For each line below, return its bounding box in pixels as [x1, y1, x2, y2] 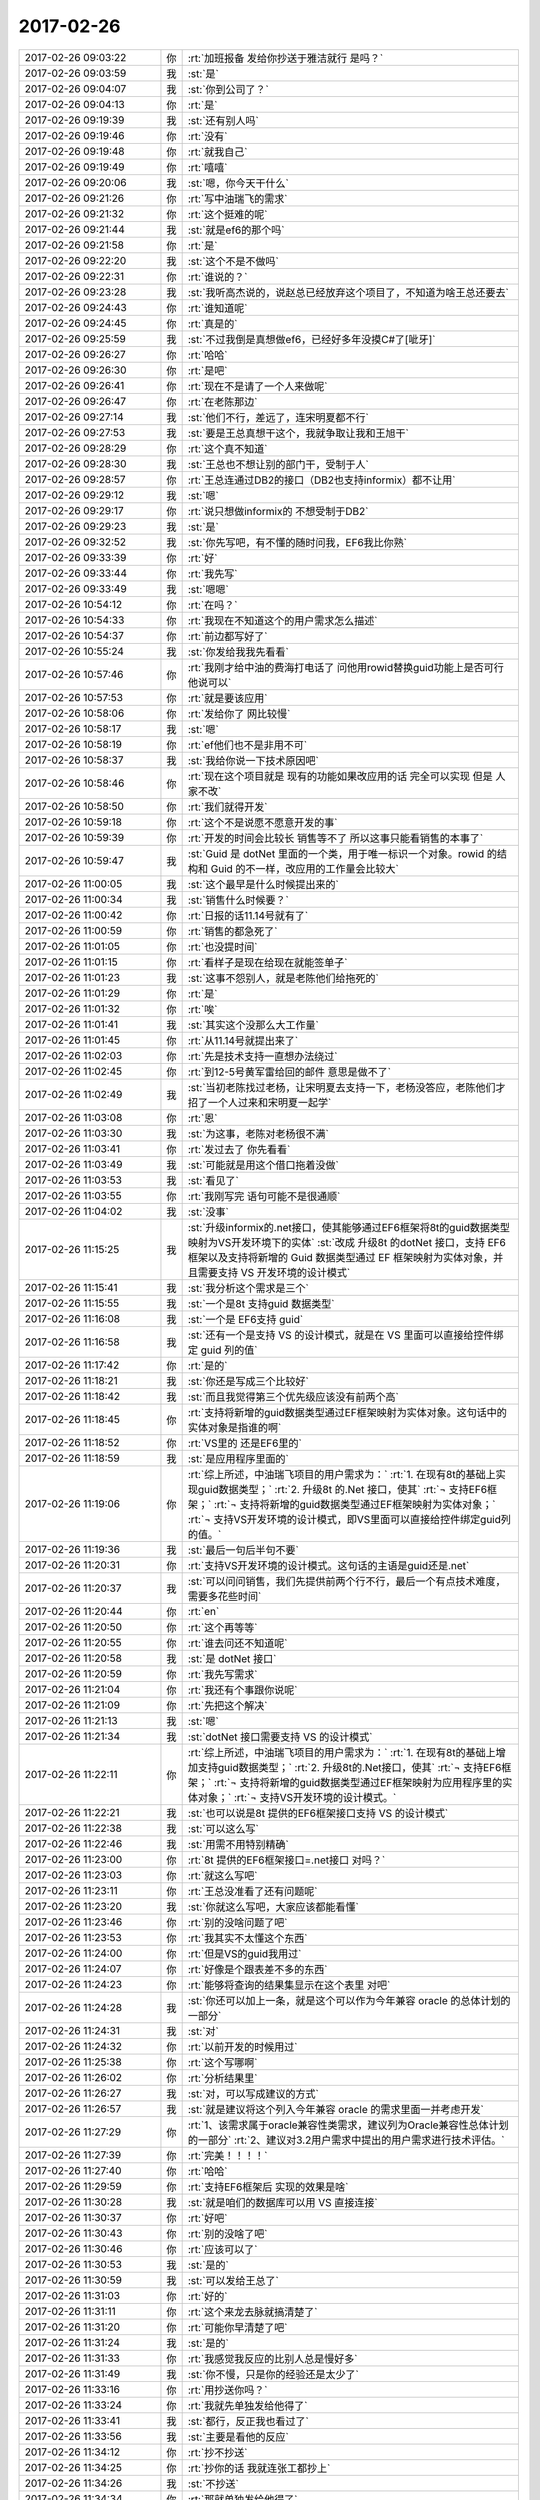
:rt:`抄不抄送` [187, 2445, 248, 2459]
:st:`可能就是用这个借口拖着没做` [187, 1158, 339, 1172]
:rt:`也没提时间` [187, 940, 258, 954]
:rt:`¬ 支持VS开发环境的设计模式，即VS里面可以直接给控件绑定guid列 [187, 1512, 512, 1526]
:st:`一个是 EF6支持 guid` [187, 1312, 304, 1326]
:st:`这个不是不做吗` [187, 254, 279, 268]
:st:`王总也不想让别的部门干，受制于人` [187, 457, 369, 471]
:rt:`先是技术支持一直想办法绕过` [187, 1049, 338, 1063]
